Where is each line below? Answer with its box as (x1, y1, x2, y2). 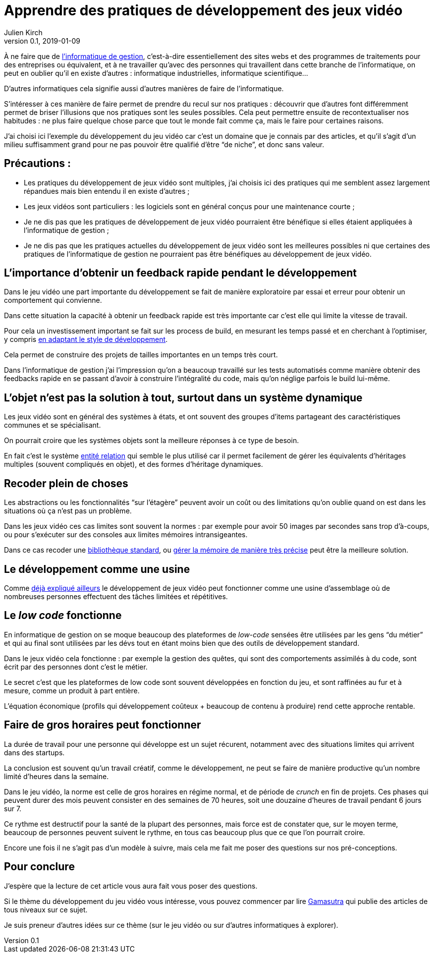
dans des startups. (4, 748, 65, 757)
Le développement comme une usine (4, 563, 190, 575)
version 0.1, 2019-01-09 (4, 36, 81, 45)
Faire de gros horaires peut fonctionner (4, 719, 201, 732)
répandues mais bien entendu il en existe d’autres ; (24, 186, 190, 195)
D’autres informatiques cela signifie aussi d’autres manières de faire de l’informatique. (4, 84, 284, 93)
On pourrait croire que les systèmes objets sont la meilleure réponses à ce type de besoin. (4, 436, 299, 445)
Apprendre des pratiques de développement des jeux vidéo (4, 2, 403, 19)
